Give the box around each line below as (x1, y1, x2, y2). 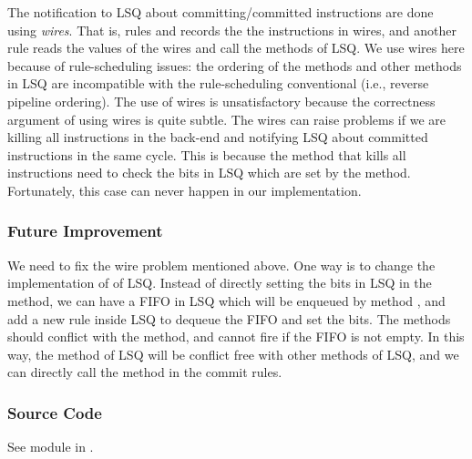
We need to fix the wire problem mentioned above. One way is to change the (7, 255, 436, 274)
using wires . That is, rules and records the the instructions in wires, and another (7, 20, 457, 39)
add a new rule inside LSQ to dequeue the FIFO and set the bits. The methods (7, 309, 451, 328)
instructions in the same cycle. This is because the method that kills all (7, 145, 406, 164)
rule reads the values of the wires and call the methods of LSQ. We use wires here (7, 38, 465, 57)
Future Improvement (7, 219, 163, 242)
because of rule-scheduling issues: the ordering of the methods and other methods (7, 56, 462, 75)
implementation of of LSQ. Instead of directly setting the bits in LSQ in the (7, 273, 432, 292)
